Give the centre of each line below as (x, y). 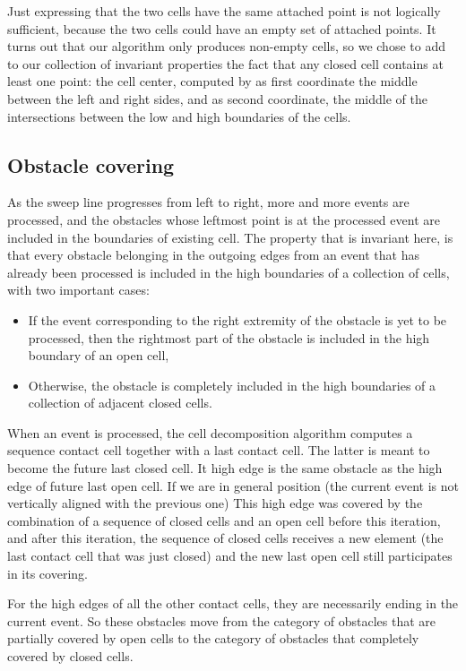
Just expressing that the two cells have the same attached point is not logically (224, 11)
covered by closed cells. (70, 656)
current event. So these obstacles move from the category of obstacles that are (222, 620)
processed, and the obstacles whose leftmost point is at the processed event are (224, 219)
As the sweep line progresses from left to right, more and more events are (208, 202)
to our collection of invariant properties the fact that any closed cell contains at (225, 63)
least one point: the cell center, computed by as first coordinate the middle (212, 81)
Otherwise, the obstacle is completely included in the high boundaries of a (232, 385)
